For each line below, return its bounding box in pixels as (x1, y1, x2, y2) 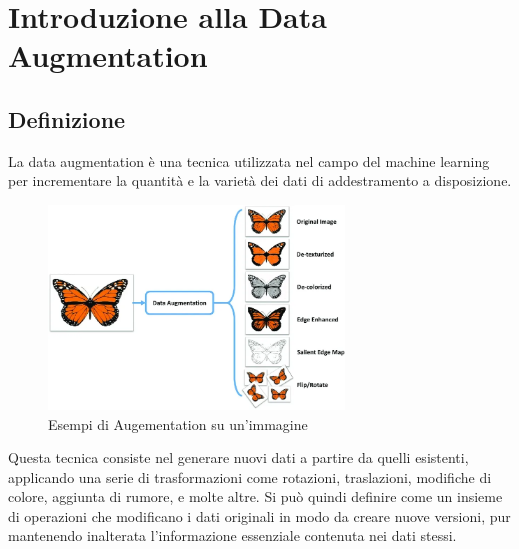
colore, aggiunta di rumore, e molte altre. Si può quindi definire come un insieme (8, 486, 503, 507)
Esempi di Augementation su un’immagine (48, 413, 308, 434)
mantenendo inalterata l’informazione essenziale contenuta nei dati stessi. (8, 525, 457, 546)
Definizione (8, 103, 126, 134)
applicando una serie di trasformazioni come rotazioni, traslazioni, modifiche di (8, 466, 492, 487)
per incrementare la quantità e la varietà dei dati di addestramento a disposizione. (8, 170, 512, 191)
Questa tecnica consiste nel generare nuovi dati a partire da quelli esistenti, (8, 447, 469, 468)
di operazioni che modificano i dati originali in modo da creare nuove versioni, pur (8, 505, 511, 526)
